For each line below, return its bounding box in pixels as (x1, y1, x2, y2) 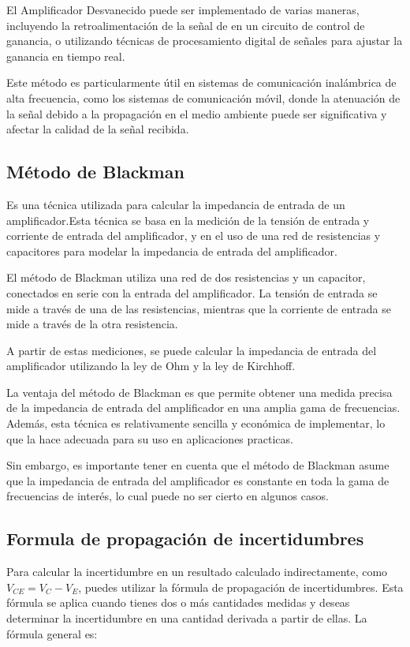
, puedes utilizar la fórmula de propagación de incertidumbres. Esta (78, 578, 404, 595)
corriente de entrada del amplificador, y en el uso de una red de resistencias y (6, 227, 381, 244)
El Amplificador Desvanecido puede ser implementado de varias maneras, (6, 2, 360, 17)
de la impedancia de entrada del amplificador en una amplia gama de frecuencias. (6, 399, 401, 416)
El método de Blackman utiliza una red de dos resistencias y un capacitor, (6, 269, 366, 286)
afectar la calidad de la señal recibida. (6, 121, 189, 137)
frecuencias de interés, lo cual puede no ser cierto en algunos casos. (6, 488, 329, 504)
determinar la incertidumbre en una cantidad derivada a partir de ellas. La (6, 610, 367, 626)
